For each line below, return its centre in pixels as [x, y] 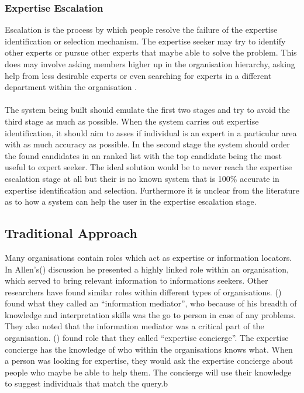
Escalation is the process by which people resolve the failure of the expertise [141, 30]
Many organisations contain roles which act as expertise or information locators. [148, 257]
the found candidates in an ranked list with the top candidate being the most [143, 155]
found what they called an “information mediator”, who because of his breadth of [151, 303]
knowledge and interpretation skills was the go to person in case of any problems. [150, 314]
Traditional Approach [71, 233]
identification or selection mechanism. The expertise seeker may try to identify [145, 41]
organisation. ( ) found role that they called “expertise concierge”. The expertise [147, 338]
